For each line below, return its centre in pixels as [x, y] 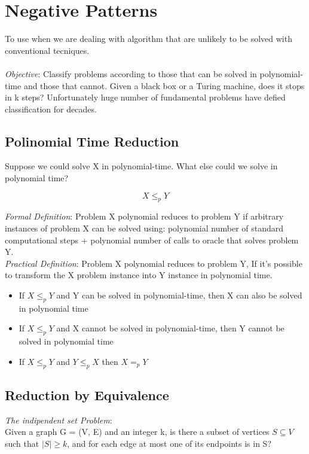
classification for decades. [51, 109]
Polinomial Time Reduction [92, 141]
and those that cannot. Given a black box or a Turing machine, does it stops [164, 85]
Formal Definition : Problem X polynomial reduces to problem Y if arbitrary [144, 216]
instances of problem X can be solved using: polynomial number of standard [144, 228]
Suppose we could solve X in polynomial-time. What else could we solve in [141, 166]
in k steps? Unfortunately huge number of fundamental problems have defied [145, 97]
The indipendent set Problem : [59, 420]
